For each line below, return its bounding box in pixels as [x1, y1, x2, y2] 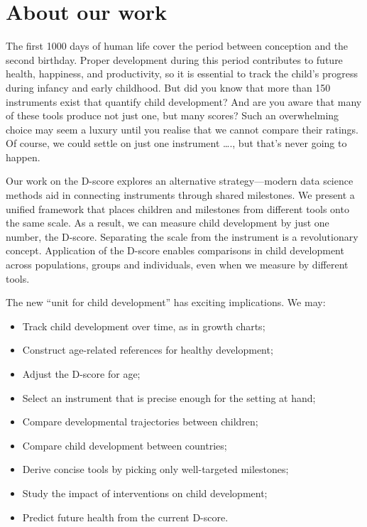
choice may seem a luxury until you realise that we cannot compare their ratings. [6, 121, 358, 136]
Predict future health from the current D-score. [22, 509, 229, 524]
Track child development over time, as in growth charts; [22, 318, 265, 333]
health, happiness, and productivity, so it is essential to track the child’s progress [6, 66, 358, 81]
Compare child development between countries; [22, 438, 227, 452]
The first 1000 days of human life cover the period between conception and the [6, 38, 349, 53]
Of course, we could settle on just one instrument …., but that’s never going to [6, 136, 347, 151]
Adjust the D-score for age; [22, 366, 141, 381]
